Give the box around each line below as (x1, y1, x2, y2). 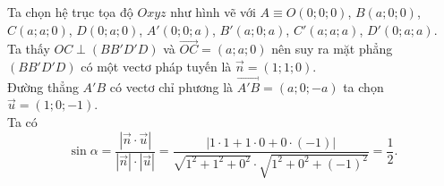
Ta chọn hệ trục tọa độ (7, 3, 133, 21)
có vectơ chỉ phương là (109, 77, 234, 96)
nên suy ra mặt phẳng (271, 39, 393, 58)
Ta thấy (7, 39, 50, 58)
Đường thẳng (7, 77, 79, 96)
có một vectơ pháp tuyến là (81, 57, 232, 75)
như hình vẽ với (170, 3, 256, 21)
